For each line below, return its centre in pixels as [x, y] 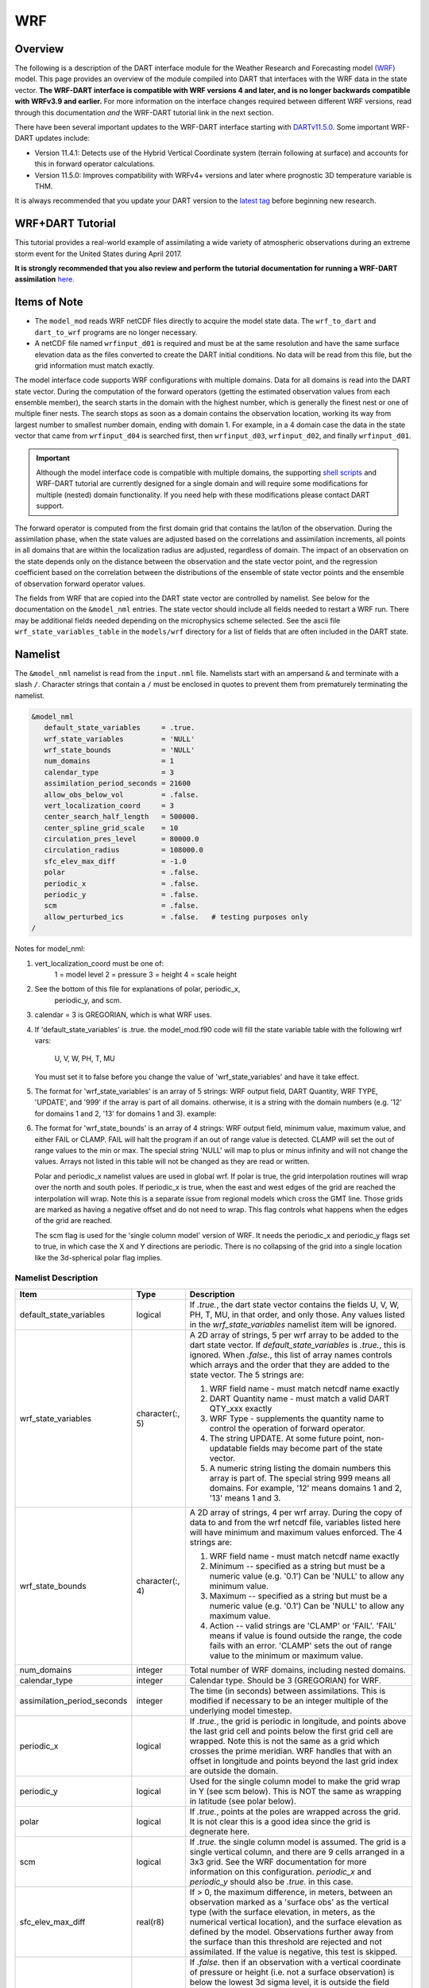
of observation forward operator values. [80, 584]
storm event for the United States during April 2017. [99, 254]
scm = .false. [122, 906]
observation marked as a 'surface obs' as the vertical [289, 1902]
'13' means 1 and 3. [245, 1497]
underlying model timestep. [241, 1710]
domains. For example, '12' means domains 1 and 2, [306, 1488]
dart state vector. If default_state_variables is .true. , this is [298, 1345]
